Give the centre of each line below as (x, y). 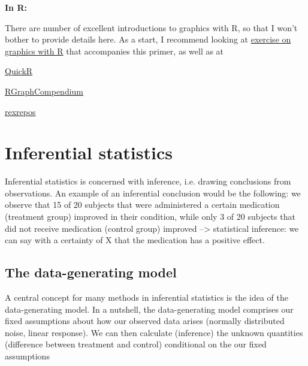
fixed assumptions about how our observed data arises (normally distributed (145, 321)
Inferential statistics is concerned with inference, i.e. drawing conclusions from (148, 181)
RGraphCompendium (44, 91)
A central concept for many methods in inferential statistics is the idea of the (147, 297)
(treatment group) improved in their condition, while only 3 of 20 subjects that (150, 217)
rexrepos (20, 111)
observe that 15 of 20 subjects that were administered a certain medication (142, 205)
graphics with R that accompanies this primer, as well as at (114, 51)
